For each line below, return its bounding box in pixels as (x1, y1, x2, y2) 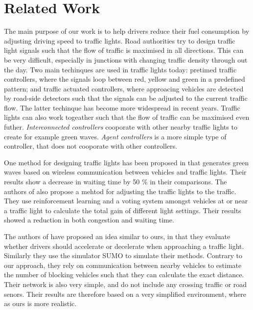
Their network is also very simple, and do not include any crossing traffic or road (4, 279, 247, 289)
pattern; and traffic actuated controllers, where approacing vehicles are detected (4, 83, 244, 93)
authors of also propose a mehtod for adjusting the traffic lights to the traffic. (4, 186, 236, 196)
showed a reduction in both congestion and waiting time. (4, 215, 174, 225)
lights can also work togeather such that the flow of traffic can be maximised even (4, 112, 250, 122)
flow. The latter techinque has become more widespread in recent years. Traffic (4, 102, 240, 112)
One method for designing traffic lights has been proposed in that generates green (4, 157, 249, 167)
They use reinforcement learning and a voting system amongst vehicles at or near (4, 196, 248, 206)
